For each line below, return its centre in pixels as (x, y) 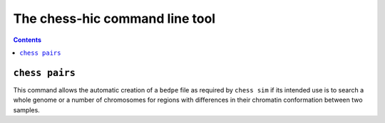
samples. (27, 109)
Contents (27, 40)
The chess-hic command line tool (114, 18)
